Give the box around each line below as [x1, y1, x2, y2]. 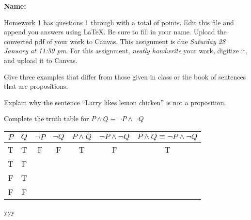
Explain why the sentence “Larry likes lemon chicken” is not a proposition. [4, 97, 226, 107]
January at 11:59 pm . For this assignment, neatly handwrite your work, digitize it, [4, 46, 248, 56]
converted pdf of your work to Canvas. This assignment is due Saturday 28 [4, 36, 226, 46]
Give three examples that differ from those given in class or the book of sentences [4, 71, 246, 81]
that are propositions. [4, 81, 68, 91]
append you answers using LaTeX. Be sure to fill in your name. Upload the [4, 27, 227, 37]
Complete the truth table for [4, 113, 89, 124]
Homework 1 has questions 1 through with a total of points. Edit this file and [4, 17, 234, 27]
